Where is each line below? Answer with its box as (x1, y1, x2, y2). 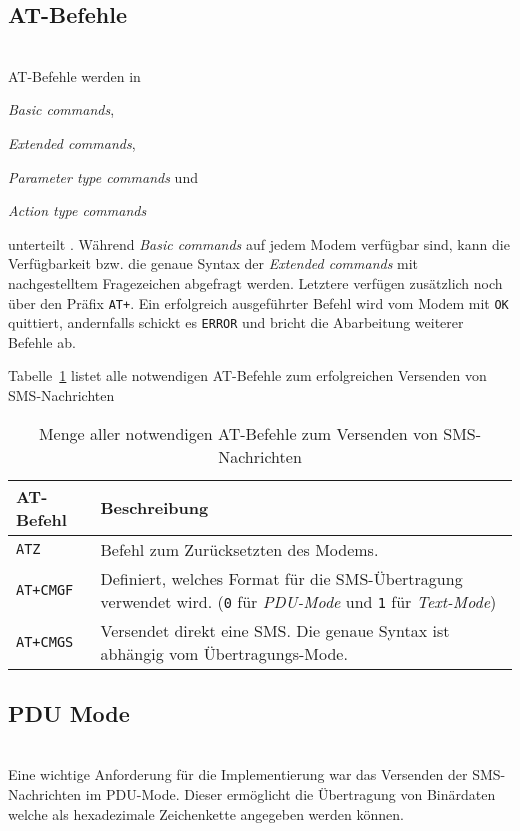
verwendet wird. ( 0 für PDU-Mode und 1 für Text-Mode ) (100, 589, 497, 613)
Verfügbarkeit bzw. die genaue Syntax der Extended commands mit (8, 253, 419, 274)
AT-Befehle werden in (8, 65, 141, 86)
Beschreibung (100, 496, 209, 520)
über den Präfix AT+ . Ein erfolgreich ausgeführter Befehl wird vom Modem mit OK (8, 292, 509, 313)
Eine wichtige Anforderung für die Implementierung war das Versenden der (8, 764, 468, 785)
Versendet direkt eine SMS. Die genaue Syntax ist (100, 618, 450, 642)
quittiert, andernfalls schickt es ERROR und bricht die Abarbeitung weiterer (8, 312, 464, 333)
